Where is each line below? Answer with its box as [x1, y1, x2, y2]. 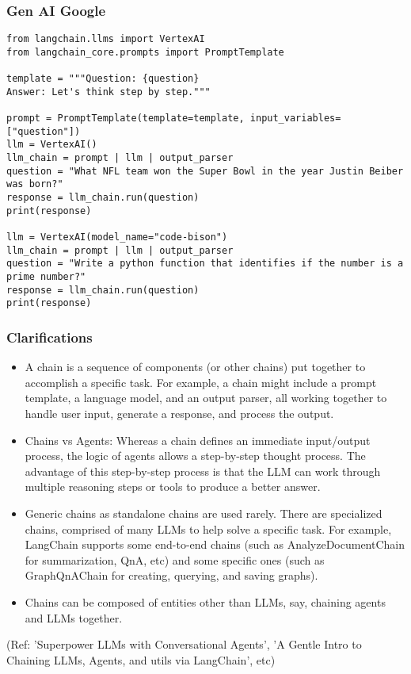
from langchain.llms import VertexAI [6, 33, 205, 45]
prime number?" [6, 271, 86, 283]
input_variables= [249, 113, 341, 124]
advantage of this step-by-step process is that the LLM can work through [25, 462, 381, 479]
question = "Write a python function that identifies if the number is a [6, 258, 404, 270]
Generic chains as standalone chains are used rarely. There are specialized [25, 504, 382, 521]
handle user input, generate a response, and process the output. [25, 405, 334, 421]
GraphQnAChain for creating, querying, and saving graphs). [25, 567, 318, 584]
